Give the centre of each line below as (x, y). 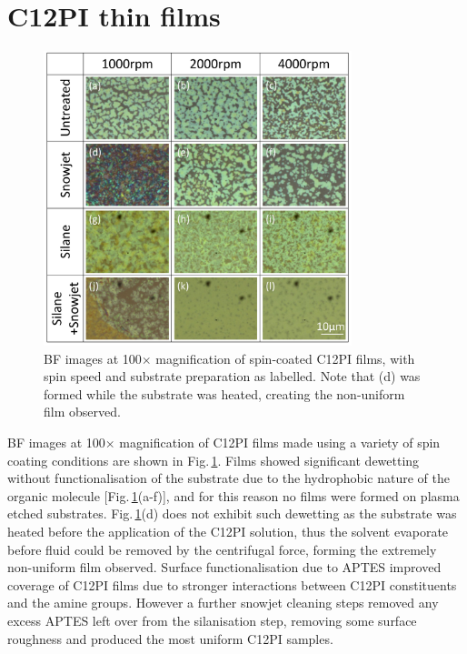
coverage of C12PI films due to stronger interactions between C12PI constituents (232, 584)
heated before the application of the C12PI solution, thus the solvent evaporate (228, 531)
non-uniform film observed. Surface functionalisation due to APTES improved (224, 567)
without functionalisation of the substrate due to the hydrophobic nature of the (229, 478)
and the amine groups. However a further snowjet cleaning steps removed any (223, 603)
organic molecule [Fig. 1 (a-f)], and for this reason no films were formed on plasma (233, 495)
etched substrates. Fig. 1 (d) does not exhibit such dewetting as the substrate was (232, 513)
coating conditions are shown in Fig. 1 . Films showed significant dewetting (214, 460)
